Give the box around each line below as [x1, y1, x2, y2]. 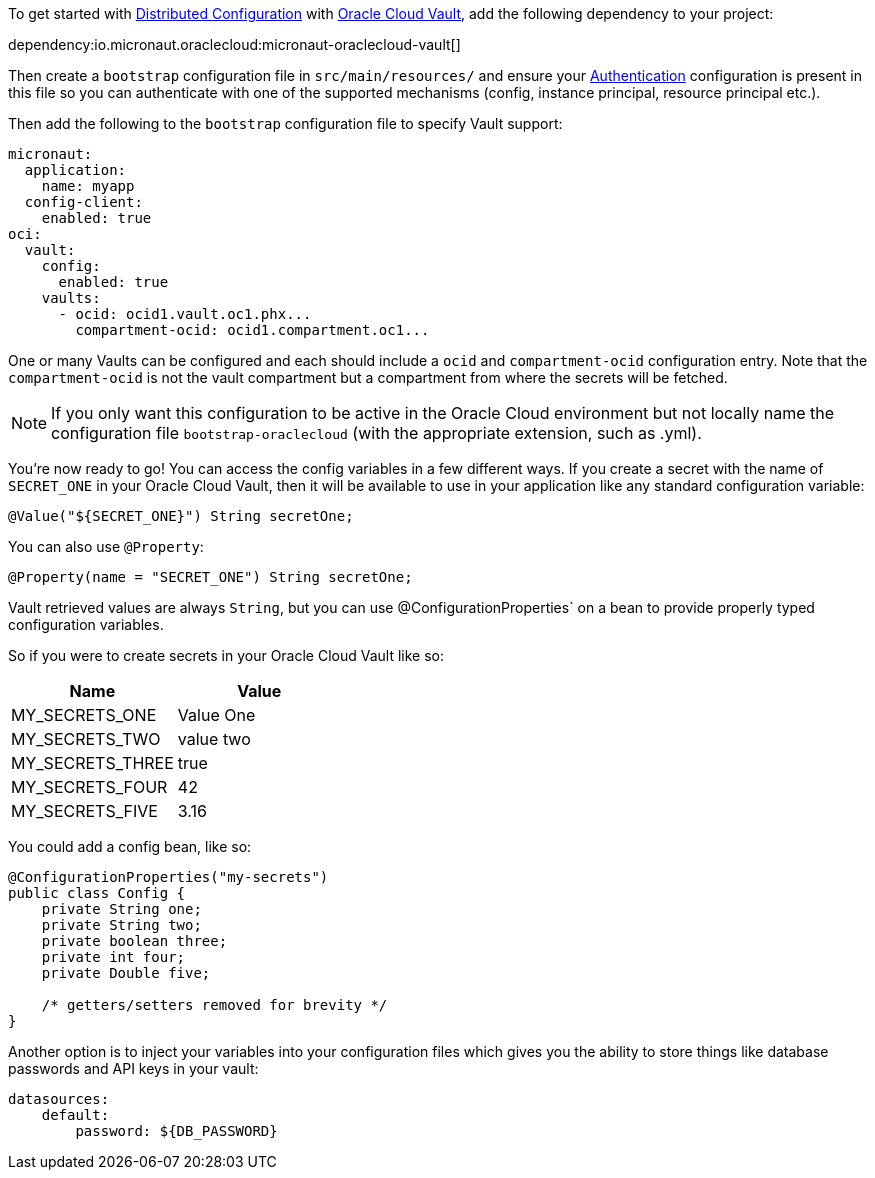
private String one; [41, 901, 202, 917]
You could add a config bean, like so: [8, 838, 252, 855]
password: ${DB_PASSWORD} [75, 1123, 278, 1139]
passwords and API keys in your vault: [8, 1060, 259, 1077]
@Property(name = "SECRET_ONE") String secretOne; [8, 569, 413, 585]
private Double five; [41, 965, 211, 981]
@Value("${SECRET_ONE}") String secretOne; [8, 508, 354, 524]
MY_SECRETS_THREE [11, 753, 174, 773]
